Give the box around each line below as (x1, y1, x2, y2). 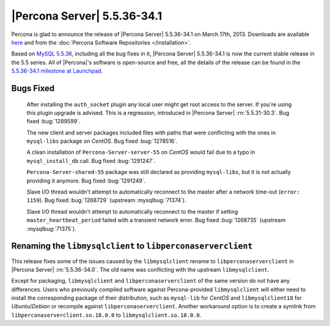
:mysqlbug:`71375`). (26, 225, 76, 232)
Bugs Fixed (11, 83, 55, 93)
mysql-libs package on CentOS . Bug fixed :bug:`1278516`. (26, 137, 178, 145)
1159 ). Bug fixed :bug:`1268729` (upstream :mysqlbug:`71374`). (26, 197, 186, 204)
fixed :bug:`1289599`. (26, 118, 81, 125)
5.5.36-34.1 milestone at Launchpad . (11, 67, 103, 74)
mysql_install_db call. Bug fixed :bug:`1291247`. (26, 157, 156, 164)
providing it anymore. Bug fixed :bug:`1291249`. (26, 177, 146, 184)
